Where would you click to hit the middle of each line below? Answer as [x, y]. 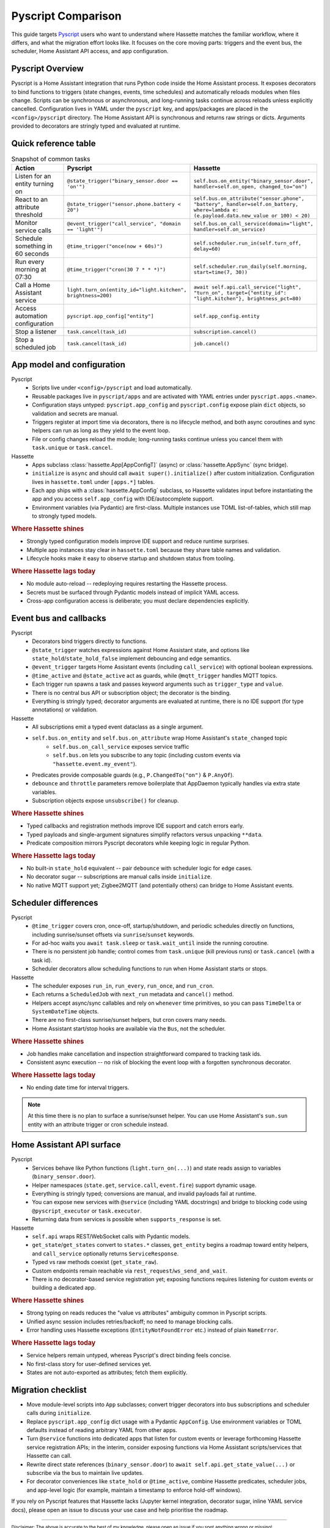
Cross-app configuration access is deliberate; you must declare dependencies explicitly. [138, 601]
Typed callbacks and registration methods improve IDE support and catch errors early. [135, 826]
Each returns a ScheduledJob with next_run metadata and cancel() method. [133, 994]
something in [34, 246]
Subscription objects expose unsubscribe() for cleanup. [105, 801]
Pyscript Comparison [66, 16]
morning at [31, 270]
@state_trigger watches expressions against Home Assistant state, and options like [141, 650]
